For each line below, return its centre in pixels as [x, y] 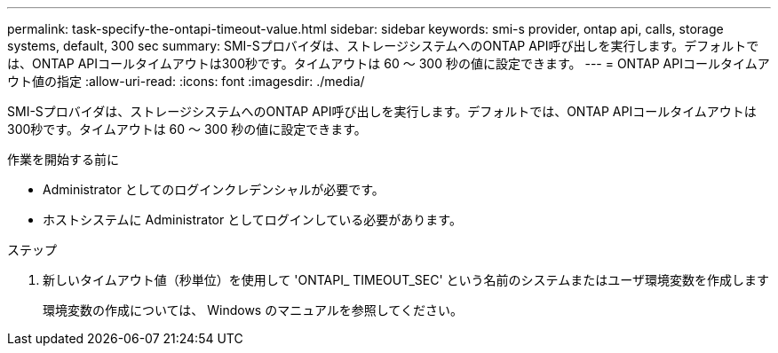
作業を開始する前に [63, 159]
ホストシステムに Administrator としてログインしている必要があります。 [252, 220]
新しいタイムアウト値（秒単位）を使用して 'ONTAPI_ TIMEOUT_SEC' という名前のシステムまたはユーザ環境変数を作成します [406, 280]
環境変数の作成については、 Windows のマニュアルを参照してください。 [253, 310]
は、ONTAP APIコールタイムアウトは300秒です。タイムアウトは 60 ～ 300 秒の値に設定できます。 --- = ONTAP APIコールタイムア [389, 63]
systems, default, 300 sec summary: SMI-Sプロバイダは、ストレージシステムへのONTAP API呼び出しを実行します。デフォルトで [383, 46]
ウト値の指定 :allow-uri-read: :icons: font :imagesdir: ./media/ [186, 81]
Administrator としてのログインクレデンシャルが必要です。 [214, 189]
